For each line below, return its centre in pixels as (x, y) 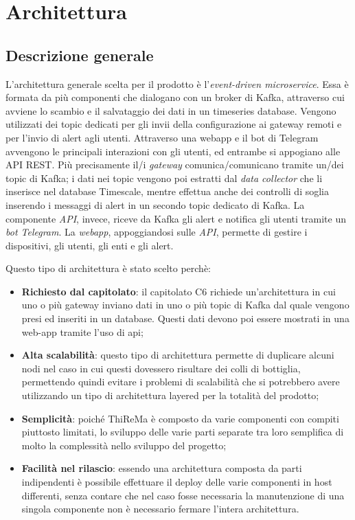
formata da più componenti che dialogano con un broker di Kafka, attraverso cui (175, 97)
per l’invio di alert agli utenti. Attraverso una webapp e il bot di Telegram (162, 137)
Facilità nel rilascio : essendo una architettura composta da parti (162, 468)
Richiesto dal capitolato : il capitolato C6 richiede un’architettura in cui (179, 291)
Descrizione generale (80, 55)
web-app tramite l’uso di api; (82, 331)
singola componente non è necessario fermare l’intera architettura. (160, 509)
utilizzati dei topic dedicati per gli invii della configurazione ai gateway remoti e (174, 124)
